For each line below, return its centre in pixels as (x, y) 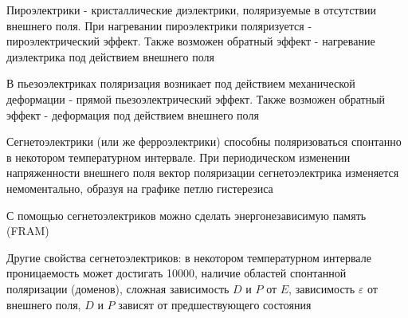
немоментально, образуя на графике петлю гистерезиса (140, 188)
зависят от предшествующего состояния (215, 304)
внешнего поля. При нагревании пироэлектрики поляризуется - (159, 25)
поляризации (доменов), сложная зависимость (118, 288)
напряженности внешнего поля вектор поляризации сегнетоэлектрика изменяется (203, 173)
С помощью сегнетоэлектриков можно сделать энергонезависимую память (186, 215)
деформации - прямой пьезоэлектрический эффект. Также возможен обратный (196, 98)
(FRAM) (28, 231)
